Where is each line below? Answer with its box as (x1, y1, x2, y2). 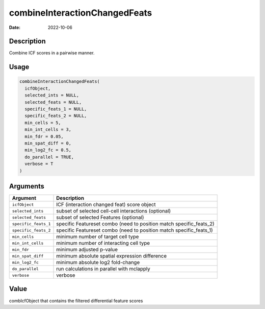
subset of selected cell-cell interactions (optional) (56, 208, 171, 214)
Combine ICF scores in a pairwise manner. (9, 50, 95, 56)
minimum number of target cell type (56, 233, 139, 240)
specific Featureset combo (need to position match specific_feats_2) (56, 220, 214, 227)
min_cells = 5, (25, 120, 61, 125)
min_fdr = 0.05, (25, 134, 64, 139)
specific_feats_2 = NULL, (25, 113, 87, 119)
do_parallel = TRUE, (25, 154, 74, 160)
